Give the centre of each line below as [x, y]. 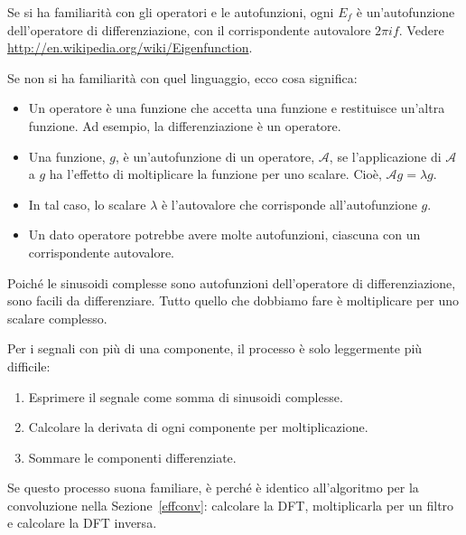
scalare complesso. [57, 318]
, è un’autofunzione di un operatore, [215, 156]
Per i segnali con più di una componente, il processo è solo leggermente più [215, 348]
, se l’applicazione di [385, 156]
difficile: [29, 366]
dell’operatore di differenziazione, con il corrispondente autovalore [189, 29]
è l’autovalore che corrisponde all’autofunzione [289, 204]
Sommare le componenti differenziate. [132, 457]
